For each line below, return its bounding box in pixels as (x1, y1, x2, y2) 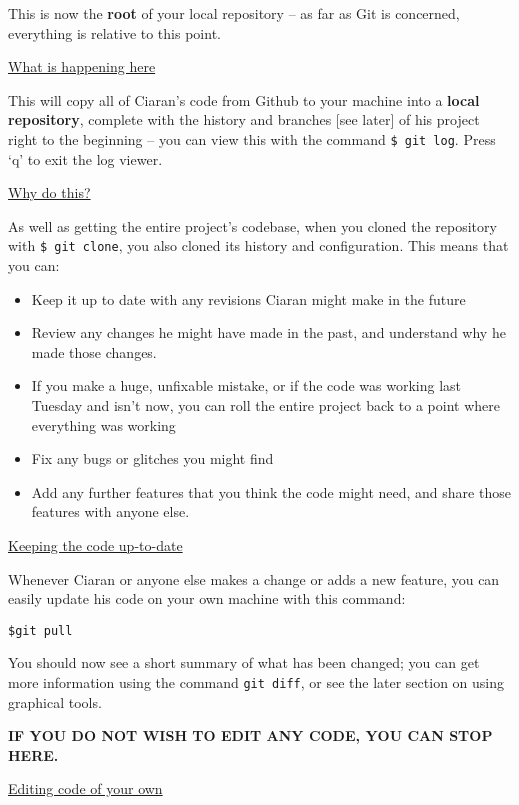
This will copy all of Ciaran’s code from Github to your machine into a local (8, 89, 480, 110)
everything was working (31, 414, 176, 435)
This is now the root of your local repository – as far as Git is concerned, (8, 3, 460, 23)
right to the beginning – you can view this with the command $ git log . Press (8, 128, 496, 149)
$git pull (8, 623, 73, 638)
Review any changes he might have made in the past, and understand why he (31, 322, 506, 343)
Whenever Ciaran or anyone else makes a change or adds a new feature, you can (8, 568, 500, 589)
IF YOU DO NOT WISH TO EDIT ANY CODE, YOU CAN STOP (8, 725, 493, 746)
